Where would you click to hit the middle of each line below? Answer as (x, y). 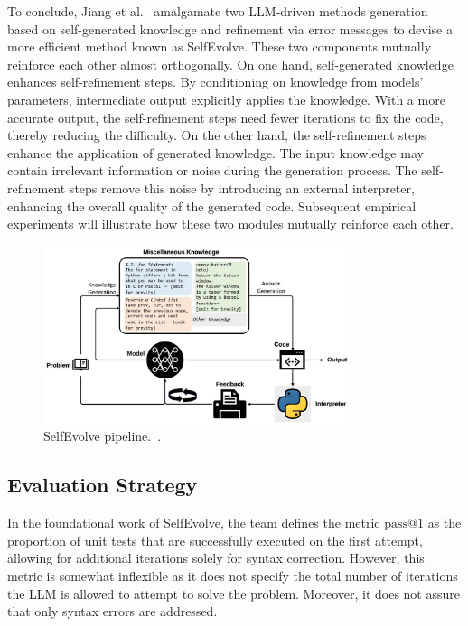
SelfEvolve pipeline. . (103, 436)
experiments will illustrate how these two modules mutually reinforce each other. (230, 224)
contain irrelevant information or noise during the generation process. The (212, 170)
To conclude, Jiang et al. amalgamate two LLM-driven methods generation (218, 11)
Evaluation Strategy (103, 485)
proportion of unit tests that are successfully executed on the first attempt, (215, 540)
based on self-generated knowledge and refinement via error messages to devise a (230, 28)
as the (445, 523)
